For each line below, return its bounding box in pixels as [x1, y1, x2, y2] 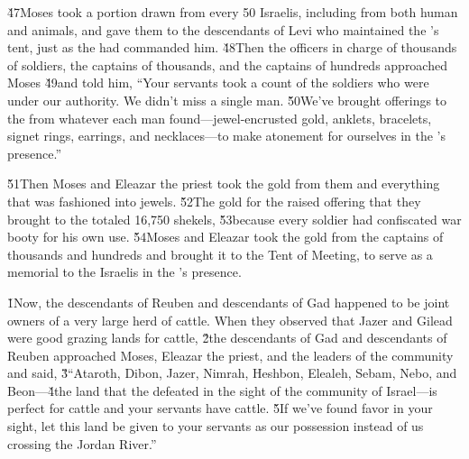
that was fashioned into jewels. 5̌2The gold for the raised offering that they [7, 191, 421, 210]
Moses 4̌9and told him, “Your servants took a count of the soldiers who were [7, 73, 429, 92]
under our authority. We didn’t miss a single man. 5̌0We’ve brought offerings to [7, 90, 447, 109]
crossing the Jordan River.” [7, 434, 157, 453]
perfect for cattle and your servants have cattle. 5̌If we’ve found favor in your [7, 399, 433, 418]
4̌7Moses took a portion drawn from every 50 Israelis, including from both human [7, 3, 458, 21]
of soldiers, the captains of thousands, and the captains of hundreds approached [7, 55, 447, 74]
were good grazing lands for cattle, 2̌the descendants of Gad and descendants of [7, 328, 447, 347]
